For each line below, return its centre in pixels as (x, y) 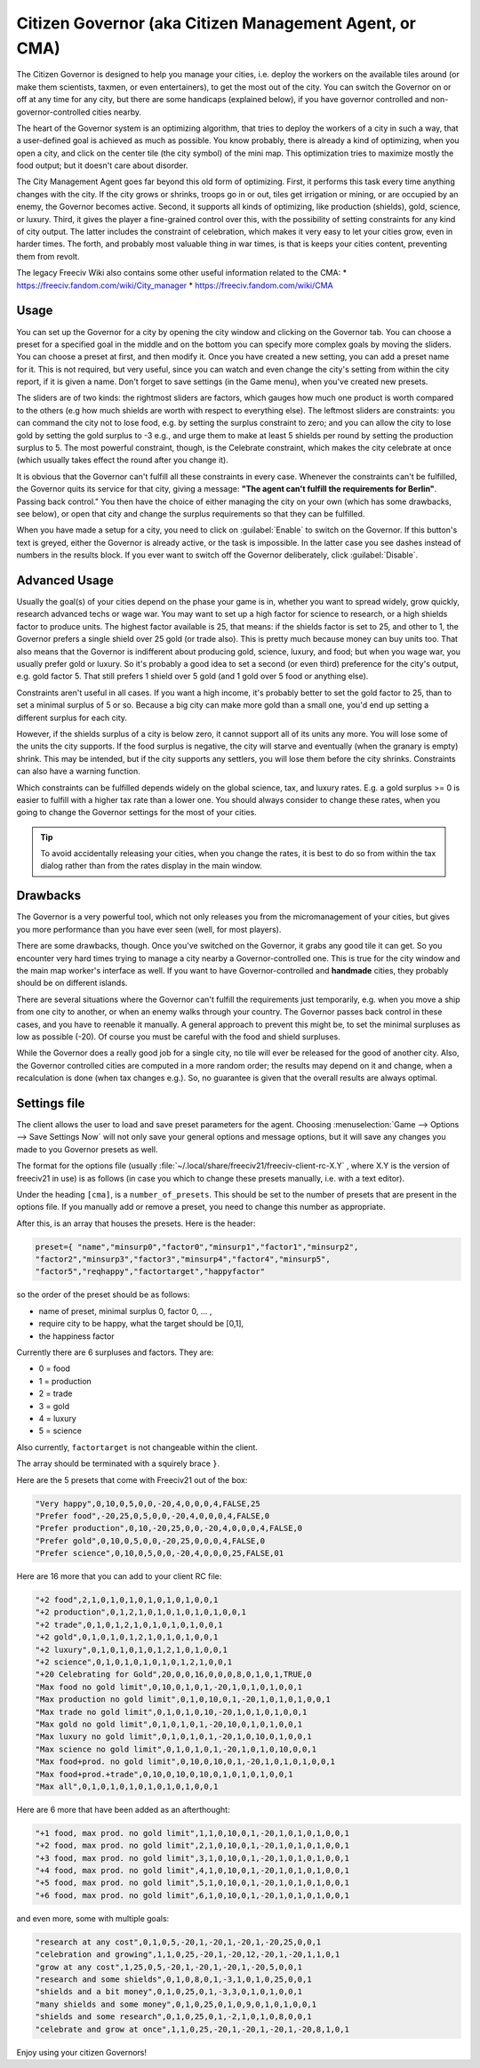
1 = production (65, 1381)
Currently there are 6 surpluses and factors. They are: (115, 1352)
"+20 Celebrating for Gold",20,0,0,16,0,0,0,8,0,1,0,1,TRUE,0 (173, 1675)
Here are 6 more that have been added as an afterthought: (123, 1809)
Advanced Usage (65, 580)
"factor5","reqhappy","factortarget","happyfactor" (150, 1272)
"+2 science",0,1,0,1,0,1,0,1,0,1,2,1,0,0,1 (134, 1662)
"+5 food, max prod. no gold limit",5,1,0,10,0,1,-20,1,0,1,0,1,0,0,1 (192, 1883)
